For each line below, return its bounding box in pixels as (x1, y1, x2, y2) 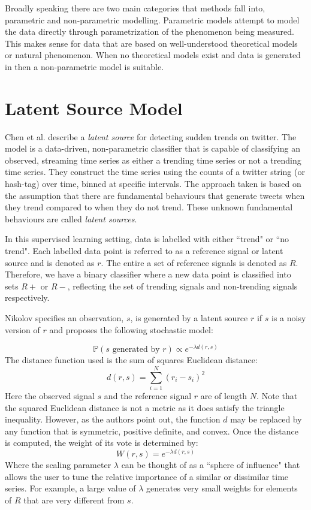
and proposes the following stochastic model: (49, 323, 213, 336)
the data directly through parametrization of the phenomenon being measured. (5, 25, 294, 38)
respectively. (5, 291, 50, 304)
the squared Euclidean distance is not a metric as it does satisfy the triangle (5, 401, 285, 414)
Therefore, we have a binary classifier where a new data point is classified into (5, 268, 291, 280)
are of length (200, 389, 247, 402)
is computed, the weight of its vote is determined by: (5, 436, 198, 449)
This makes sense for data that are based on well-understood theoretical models (5, 37, 298, 49)
